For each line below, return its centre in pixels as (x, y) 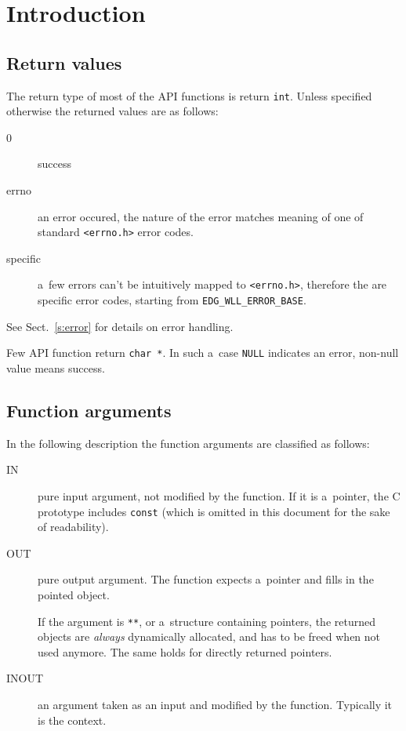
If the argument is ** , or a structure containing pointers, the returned (207, 621)
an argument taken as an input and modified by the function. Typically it (215, 705)
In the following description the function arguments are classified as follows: (188, 443)
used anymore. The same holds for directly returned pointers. (185, 651)
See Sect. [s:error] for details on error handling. (120, 326)
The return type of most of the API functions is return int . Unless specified (189, 95)
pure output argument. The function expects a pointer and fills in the (206, 579)
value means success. (56, 368)
